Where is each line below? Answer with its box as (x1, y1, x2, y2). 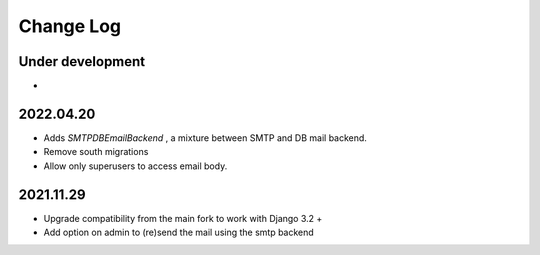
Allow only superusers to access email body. (43, 160, 228, 172)
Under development (18, 53, 146, 70)
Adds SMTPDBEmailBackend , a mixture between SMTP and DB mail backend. (43, 131, 367, 144)
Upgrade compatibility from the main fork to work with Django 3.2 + (43, 212, 323, 224)
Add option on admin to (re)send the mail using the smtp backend (43, 226, 314, 239)
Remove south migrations (43, 146, 149, 158)
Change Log (18, 15, 122, 37)
